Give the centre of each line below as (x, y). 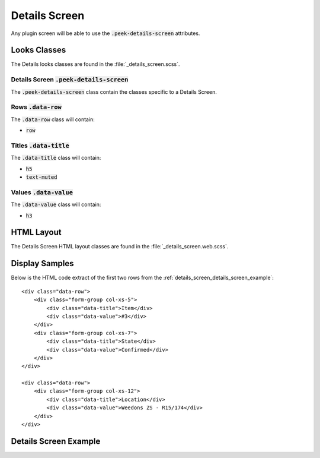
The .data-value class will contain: (56, 204)
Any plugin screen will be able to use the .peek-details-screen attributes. (105, 33)
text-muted (41, 177)
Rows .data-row (36, 107)
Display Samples (42, 263)
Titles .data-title (40, 146)
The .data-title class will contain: (56, 158)
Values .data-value (42, 192)
